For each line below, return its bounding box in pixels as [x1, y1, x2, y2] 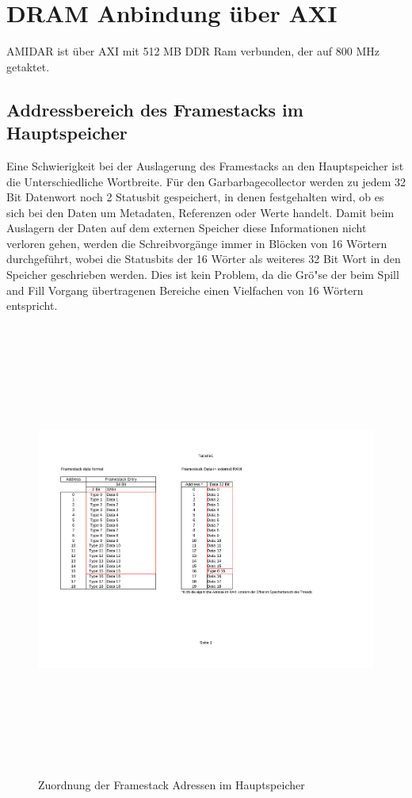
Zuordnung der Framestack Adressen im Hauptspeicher [38, 777, 305, 793]
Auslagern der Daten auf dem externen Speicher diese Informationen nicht [6, 220, 367, 236]
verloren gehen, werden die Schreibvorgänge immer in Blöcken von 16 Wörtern [6, 235, 387, 251]
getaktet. [6, 58, 50, 74]
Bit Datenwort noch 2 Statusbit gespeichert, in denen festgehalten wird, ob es [6, 189, 384, 205]
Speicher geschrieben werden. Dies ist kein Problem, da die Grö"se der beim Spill [6, 266, 399, 283]
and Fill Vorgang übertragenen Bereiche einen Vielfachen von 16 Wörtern [6, 281, 364, 298]
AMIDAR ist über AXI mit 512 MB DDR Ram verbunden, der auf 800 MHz [6, 43, 380, 59]
